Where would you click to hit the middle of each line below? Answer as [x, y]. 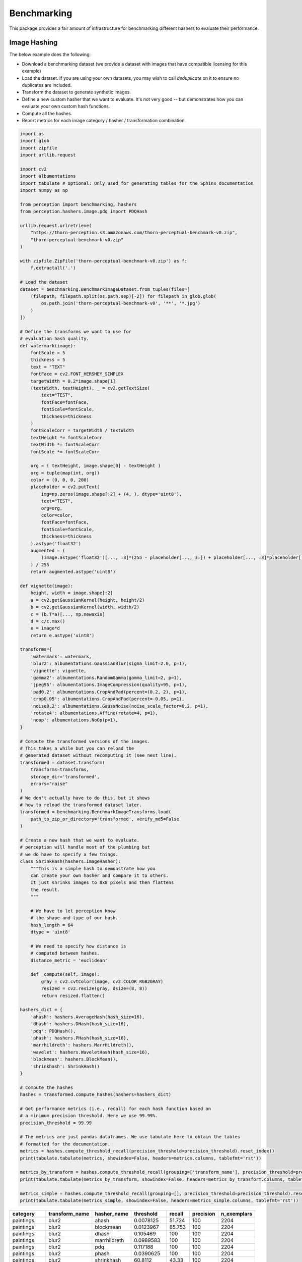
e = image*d [45, 628]
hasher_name [111, 1214]
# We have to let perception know [73, 911]
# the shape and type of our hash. [74, 918]
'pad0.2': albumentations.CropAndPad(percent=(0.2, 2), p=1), [109, 692]
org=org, [52, 508]
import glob [35, 141]
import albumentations [48, 176]
